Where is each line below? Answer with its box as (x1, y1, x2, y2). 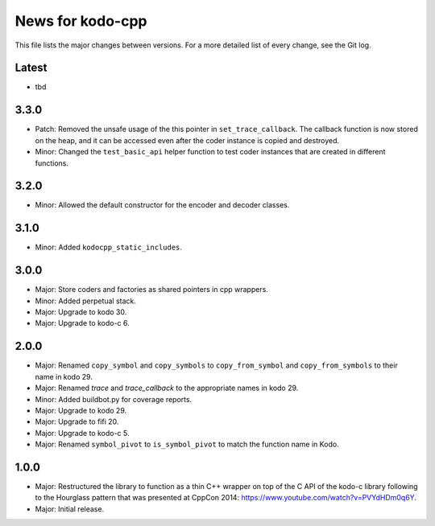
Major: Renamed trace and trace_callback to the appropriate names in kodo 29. (35, 383, 299, 393)
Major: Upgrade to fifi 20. (35, 417, 119, 426)
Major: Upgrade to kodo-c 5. (35, 428, 130, 438)
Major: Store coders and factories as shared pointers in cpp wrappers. (35, 285, 269, 294)
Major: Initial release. (35, 503, 105, 514)
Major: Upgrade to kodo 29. (35, 405, 127, 415)
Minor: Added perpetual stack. (35, 296, 137, 306)
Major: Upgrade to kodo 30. (35, 307, 127, 317)
